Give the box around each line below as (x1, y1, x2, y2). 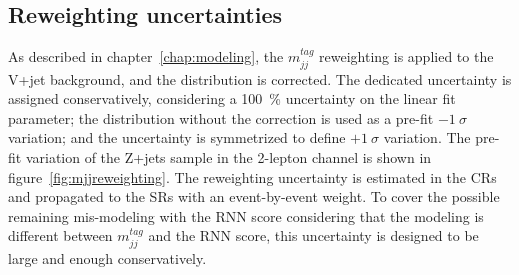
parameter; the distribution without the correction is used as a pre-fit (8, 107, 434, 128)
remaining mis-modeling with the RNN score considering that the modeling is (8, 205, 484, 226)
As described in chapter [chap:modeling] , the (8, 46, 284, 67)
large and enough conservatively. (8, 247, 207, 268)
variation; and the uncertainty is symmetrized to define (8, 127, 346, 148)
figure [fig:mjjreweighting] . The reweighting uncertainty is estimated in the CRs (8, 166, 497, 187)
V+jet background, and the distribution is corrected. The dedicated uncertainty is (8, 68, 512, 89)
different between (8, 225, 113, 246)
